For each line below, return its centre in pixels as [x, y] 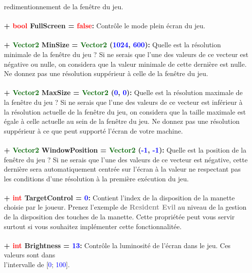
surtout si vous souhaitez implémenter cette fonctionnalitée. [93, 226]
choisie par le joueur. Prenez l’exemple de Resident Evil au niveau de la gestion [125, 207]
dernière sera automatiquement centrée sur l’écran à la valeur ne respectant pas [122, 169]
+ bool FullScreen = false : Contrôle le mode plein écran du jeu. [105, 26]
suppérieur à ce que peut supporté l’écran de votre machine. [93, 130]
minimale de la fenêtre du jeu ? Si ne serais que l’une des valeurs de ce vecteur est [126, 54]
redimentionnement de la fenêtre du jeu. [64, 6]
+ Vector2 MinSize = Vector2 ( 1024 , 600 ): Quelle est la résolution [113, 45]
